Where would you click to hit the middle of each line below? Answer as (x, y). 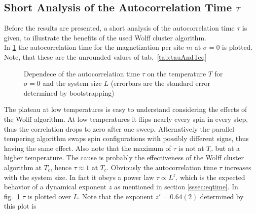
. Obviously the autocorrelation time (162, 167)
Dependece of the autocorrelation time (82, 73)
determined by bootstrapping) (69, 92)
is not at (191, 148)
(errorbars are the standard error (160, 83)
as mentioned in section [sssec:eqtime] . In (176, 187)
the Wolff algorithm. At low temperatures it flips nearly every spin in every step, (126, 119)
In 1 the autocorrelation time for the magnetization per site (94, 47)
